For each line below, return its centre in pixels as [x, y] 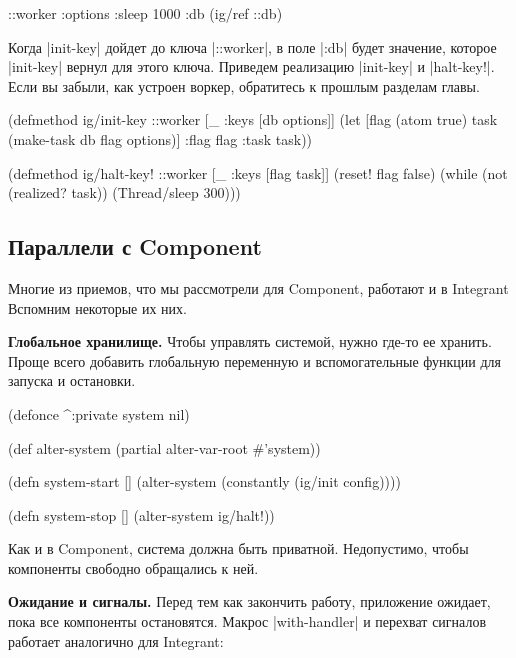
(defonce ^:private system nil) [99, 413]
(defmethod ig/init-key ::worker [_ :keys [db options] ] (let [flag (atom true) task [253, 119]
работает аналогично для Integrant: [116, 640]
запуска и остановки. [72, 380]
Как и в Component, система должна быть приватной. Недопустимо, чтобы [238, 548]
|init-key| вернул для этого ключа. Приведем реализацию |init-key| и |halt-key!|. [251, 66]
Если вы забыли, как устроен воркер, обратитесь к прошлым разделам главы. [244, 85]
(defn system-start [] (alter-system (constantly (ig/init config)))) [204, 481]
